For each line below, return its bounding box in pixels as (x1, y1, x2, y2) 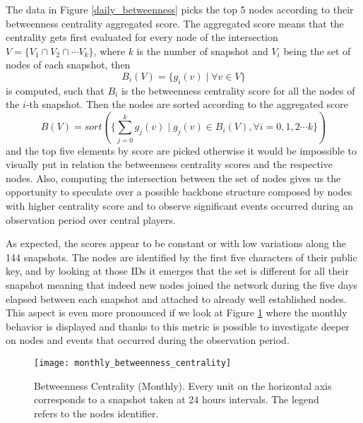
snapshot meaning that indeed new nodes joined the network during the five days (6, 278, 357, 292)
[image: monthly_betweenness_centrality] (34, 357, 232, 368)
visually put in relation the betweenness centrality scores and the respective (6, 157, 333, 172)
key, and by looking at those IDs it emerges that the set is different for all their (6, 263, 349, 278)
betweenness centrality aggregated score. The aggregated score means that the (6, 16, 344, 30)
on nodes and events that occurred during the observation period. (6, 333, 290, 347)
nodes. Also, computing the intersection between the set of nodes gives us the (6, 170, 341, 185)
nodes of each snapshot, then (6, 57, 131, 72)
